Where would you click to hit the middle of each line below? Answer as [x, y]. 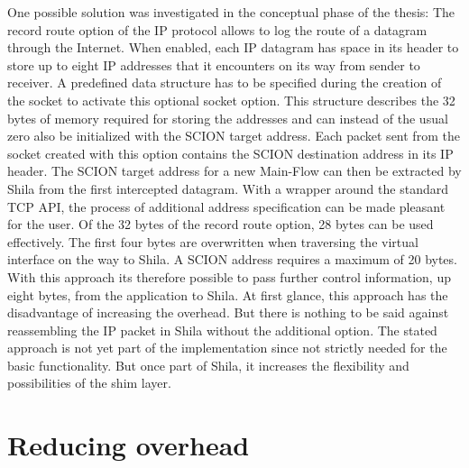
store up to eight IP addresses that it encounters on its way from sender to [214, 64]
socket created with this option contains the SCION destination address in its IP [230, 153]
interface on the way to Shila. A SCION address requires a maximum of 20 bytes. [232, 259]
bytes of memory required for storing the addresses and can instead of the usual [228, 118]
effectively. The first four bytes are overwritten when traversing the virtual [213, 241]
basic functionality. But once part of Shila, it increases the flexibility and [208, 365]
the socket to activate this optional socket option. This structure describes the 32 [231, 100]
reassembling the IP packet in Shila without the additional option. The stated [222, 330]
